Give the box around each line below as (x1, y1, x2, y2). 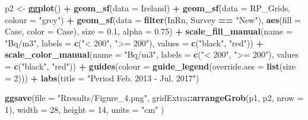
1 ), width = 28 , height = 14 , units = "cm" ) (5, 103, 164, 115)
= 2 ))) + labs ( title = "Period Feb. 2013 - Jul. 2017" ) (5, 71, 199, 84)
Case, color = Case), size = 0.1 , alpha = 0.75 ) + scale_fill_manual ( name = (5, 25, 293, 37)
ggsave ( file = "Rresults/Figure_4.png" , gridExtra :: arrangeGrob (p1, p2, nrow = (5, 91, 304, 104)
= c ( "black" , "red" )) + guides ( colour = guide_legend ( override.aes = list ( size (5, 59, 296, 72)
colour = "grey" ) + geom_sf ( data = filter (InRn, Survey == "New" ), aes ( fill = (5, 13, 301, 26)
